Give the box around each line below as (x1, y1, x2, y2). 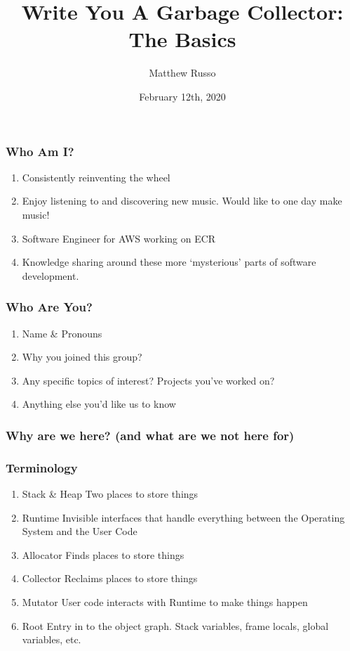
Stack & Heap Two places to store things (22, 486, 198, 501)
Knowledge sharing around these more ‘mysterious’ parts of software (22, 254, 316, 269)
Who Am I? (6, 142, 74, 160)
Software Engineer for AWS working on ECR (22, 231, 216, 245)
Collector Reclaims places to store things (22, 571, 198, 586)
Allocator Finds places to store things (22, 547, 184, 562)
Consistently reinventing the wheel (22, 169, 170, 184)
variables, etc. (22, 632, 81, 647)
